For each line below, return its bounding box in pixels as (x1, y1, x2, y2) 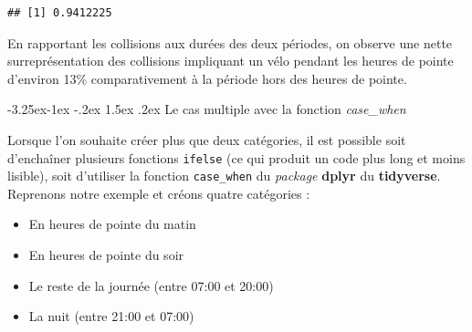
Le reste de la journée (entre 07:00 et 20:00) (28, 275, 274, 295)
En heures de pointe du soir (28, 245, 184, 265)
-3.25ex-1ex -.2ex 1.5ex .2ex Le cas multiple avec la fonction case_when (7, 99, 406, 119)
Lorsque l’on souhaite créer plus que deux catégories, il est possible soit (7, 130, 406, 149)
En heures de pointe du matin (28, 214, 196, 233)
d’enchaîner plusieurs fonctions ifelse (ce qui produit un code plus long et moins (7, 148, 466, 167)
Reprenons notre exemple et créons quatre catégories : (7, 183, 310, 202)
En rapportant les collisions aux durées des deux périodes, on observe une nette (7, 33, 453, 52)
